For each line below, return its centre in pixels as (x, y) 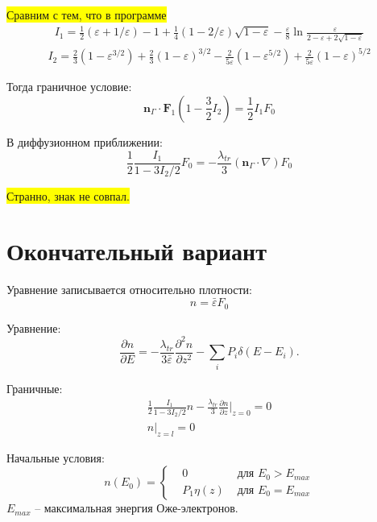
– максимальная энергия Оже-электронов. (137, 508)
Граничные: (35, 388)
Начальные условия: (56, 457)
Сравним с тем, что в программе (87, 14)
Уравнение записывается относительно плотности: (130, 290)
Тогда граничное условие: (69, 87)
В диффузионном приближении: (85, 141)
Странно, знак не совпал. (68, 195)
